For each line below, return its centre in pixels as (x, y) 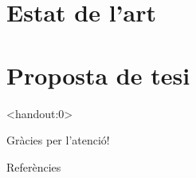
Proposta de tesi (98, 75)
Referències (34, 166)
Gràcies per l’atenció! (58, 140)
